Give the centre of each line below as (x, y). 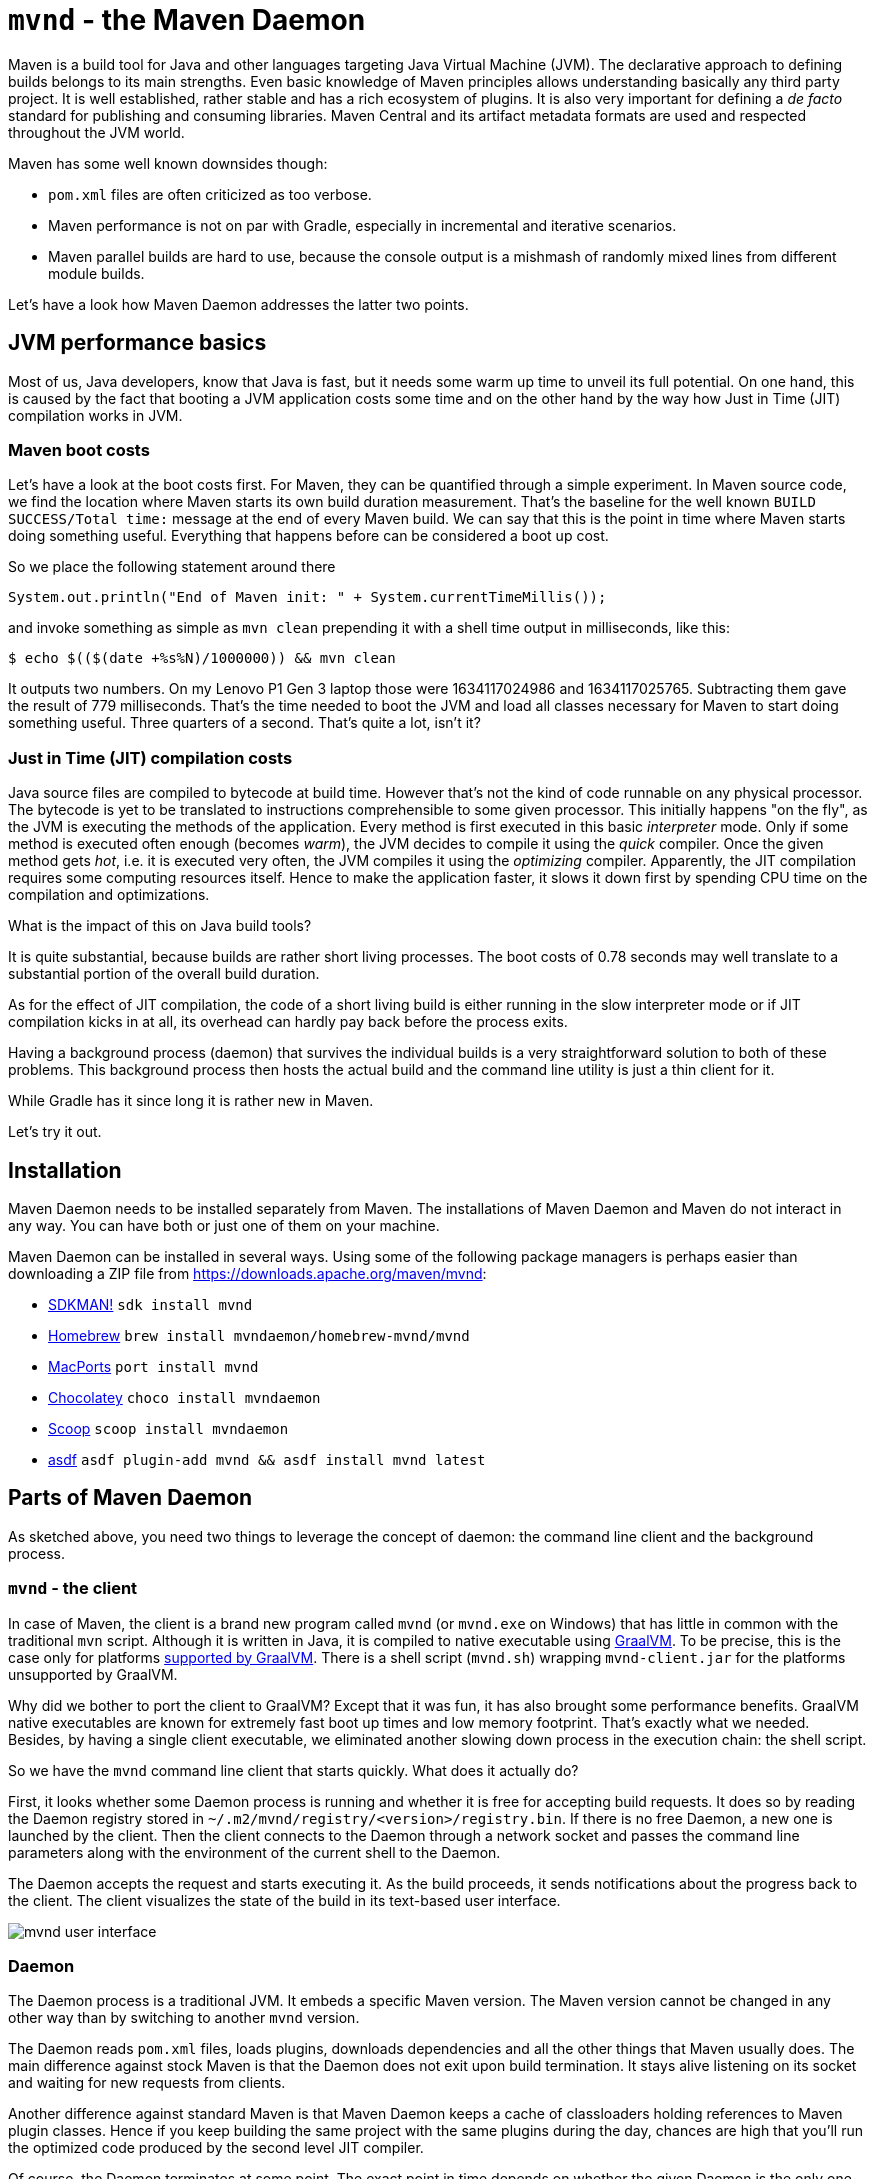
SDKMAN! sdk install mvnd (150, 1304)
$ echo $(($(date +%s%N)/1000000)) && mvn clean (202, 658)
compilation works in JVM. (95, 415)
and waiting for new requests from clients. (147, 2083)
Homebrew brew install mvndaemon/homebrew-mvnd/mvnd (259, 1335)
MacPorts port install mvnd (153, 1366)
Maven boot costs (79, 449)
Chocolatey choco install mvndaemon (184, 1397)
